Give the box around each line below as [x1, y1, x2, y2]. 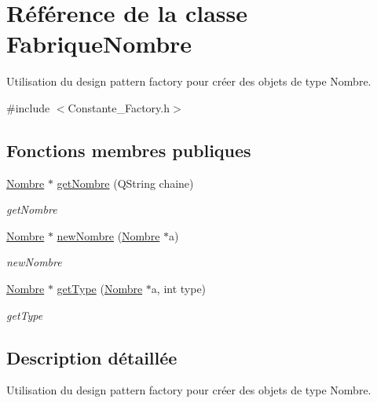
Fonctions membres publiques [6, 137, 251, 162]
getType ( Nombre [57, 280, 143, 297]
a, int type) [151, 280, 207, 297]
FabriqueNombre [6, 27, 192, 60]
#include [6, 99, 50, 115]
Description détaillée [6, 345, 178, 369]
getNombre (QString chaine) [57, 174, 194, 191]
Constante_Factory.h [68, 99, 170, 115]
